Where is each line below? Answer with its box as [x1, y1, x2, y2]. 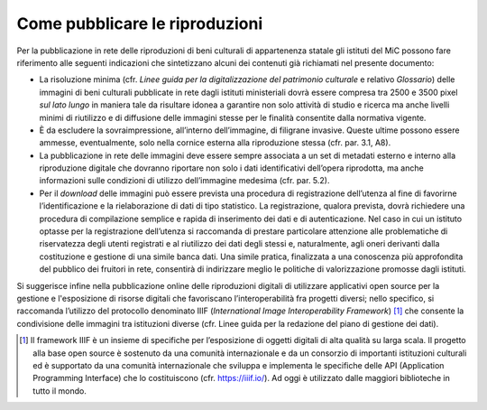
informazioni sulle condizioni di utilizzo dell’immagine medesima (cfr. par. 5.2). [39, 175, 330, 186]
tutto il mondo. [32, 385, 87, 396]
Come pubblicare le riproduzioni [16, 14, 263, 33]
